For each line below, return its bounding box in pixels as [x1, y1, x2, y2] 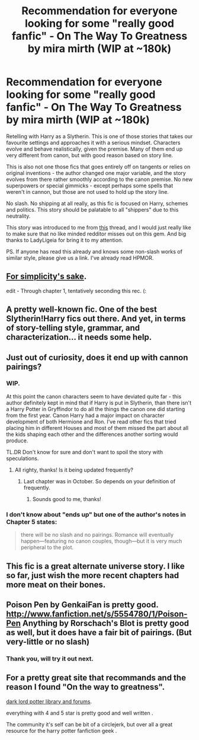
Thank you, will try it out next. [6, 654, 94, 662]
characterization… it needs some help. [6, 332, 152, 342]
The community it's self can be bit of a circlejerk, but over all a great [6, 720, 173, 728]
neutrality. [6, 212, 31, 219]
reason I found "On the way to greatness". [6, 682, 165, 692]
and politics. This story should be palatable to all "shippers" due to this [6, 206, 179, 213]
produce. [6, 437, 28, 444]
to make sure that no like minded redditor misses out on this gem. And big [6, 230, 187, 237]
